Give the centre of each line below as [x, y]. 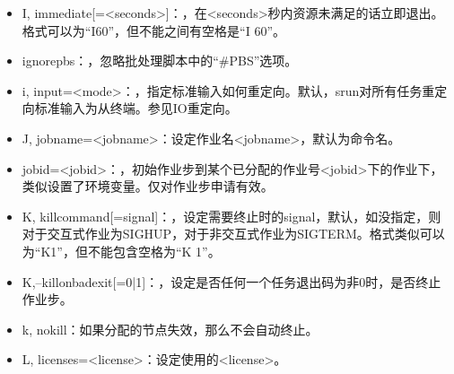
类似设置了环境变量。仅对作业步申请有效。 [148, 186]
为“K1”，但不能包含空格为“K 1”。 [121, 251]
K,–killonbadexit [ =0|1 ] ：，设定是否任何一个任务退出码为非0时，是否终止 [231, 281]
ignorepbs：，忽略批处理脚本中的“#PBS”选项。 [160, 61]
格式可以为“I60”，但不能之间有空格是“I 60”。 [153, 30]
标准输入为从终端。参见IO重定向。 [136, 108]
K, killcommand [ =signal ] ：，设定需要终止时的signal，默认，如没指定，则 [231, 216]
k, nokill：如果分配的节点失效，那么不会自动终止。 [170, 329]
